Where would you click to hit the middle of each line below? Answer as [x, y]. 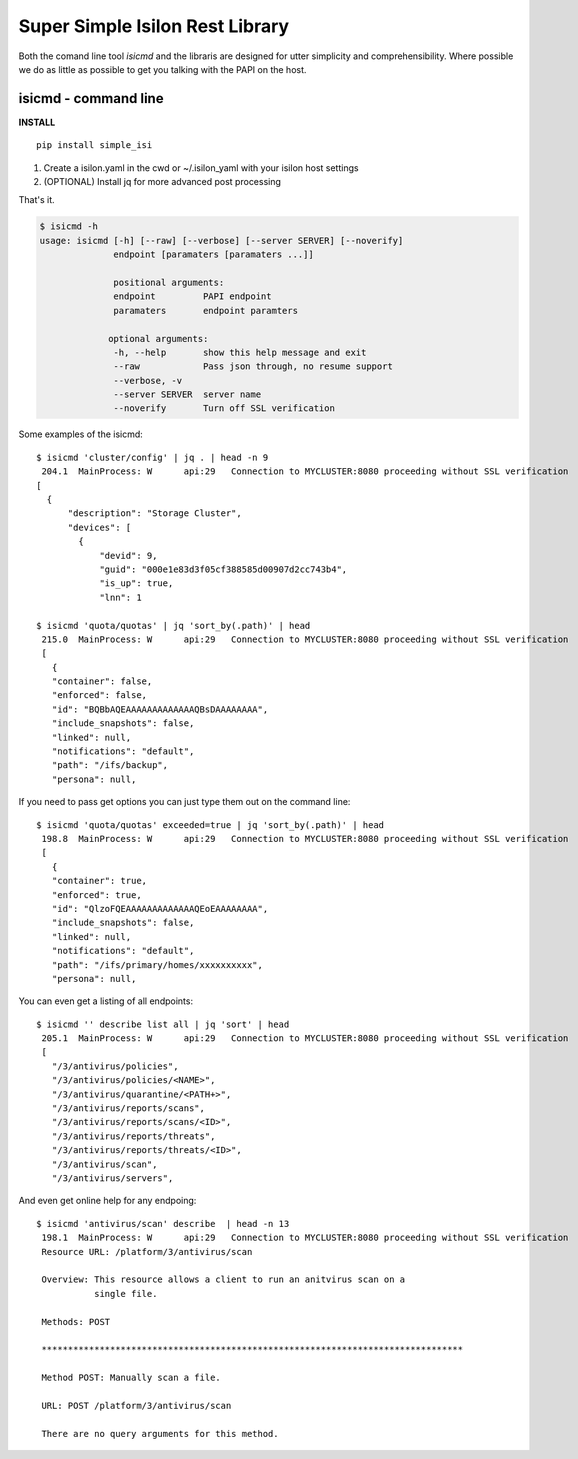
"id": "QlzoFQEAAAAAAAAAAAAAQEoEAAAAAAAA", [160, 908]
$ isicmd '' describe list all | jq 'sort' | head [163, 1024]
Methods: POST [76, 1321]
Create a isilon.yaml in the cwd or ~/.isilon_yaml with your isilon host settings [201, 167]
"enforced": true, [96, 894]
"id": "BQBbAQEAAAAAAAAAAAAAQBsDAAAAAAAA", [160, 709]
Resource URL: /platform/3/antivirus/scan [147, 1251]
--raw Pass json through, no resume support [253, 366]
